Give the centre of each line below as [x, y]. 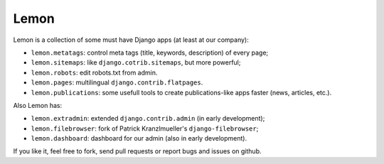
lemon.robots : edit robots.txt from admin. [94, 72]
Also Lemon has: [38, 105]
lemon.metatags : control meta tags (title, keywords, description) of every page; [150, 53]
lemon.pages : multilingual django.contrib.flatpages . [117, 82]
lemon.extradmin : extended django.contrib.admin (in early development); [148, 119]
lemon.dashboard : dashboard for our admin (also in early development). [139, 138]
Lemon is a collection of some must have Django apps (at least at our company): [131, 40]
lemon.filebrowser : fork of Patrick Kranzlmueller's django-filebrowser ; [145, 129]
